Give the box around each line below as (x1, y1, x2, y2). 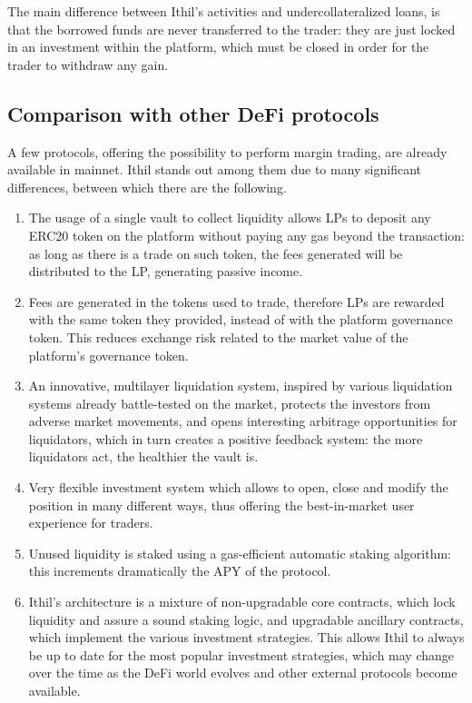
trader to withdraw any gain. (7, 54, 169, 74)
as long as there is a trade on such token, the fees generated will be (28, 243, 403, 262)
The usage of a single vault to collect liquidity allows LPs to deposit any (28, 208, 431, 227)
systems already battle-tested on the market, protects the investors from (28, 393, 431, 412)
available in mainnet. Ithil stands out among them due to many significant (7, 160, 422, 179)
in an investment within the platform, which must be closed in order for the (7, 37, 429, 56)
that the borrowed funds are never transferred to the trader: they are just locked (7, 19, 456, 38)
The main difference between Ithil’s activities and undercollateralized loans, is (7, 2, 440, 20)
